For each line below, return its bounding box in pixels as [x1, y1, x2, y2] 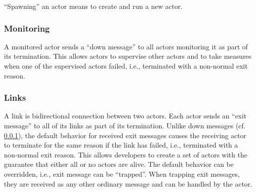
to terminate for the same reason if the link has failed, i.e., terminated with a [4, 140, 238, 150]
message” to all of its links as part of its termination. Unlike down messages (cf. [4, 120, 246, 130]
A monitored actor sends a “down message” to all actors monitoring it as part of [4, 41, 248, 51]
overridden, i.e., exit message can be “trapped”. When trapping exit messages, [4, 168, 240, 179]
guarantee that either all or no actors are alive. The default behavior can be [4, 159, 234, 169]
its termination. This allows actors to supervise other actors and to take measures [4, 51, 252, 61]
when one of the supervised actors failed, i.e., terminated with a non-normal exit [4, 61, 248, 71]
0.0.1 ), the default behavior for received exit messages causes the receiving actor [4, 130, 247, 140]
